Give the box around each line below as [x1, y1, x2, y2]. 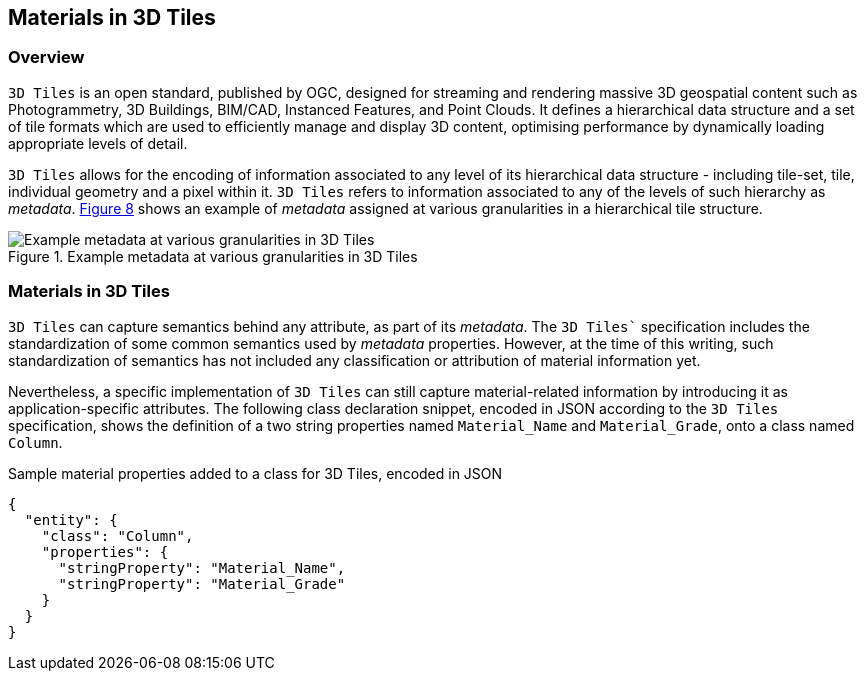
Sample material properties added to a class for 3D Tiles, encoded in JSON [8, 464, 503, 482]
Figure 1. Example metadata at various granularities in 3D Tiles [8, 247, 418, 265]
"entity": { [24, 511, 118, 528]
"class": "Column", [41, 527, 194, 544]
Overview [8, 47, 85, 68]
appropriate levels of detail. [8, 134, 188, 152]
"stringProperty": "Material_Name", [58, 559, 346, 576]
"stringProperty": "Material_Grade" [58, 575, 346, 592]
